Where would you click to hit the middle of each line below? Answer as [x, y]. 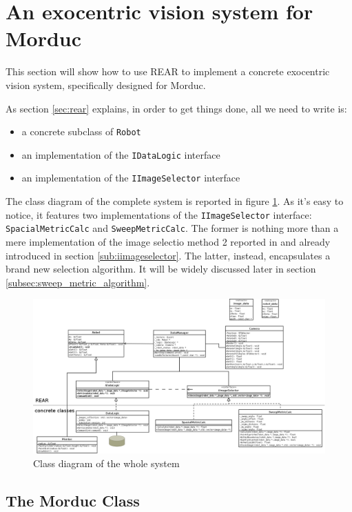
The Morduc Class [73, 500]
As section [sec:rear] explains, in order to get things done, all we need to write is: [176, 108]
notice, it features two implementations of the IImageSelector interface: [159, 214]
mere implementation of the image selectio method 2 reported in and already [168, 241]
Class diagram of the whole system [106, 463]
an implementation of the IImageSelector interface [131, 178]
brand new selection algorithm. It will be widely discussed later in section [161, 269]
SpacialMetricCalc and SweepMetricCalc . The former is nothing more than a [172, 228]
